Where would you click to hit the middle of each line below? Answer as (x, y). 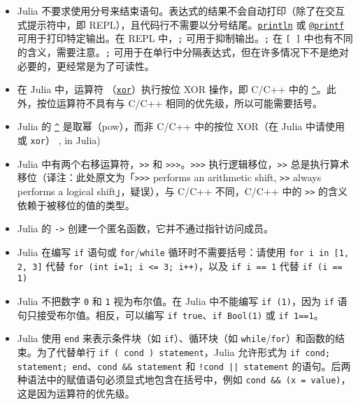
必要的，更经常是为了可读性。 (86, 65)
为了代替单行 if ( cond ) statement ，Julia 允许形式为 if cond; (184, 351)
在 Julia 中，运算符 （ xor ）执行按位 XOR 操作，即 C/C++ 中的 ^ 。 (172, 89)
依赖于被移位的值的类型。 (76, 205)
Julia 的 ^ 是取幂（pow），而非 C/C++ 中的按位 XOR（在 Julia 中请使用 (181, 126)
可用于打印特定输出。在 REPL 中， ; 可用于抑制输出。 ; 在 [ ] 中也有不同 (185, 38)
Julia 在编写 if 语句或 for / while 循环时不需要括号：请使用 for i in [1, (183, 251)
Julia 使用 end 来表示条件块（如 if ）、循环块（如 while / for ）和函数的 (176, 338)
